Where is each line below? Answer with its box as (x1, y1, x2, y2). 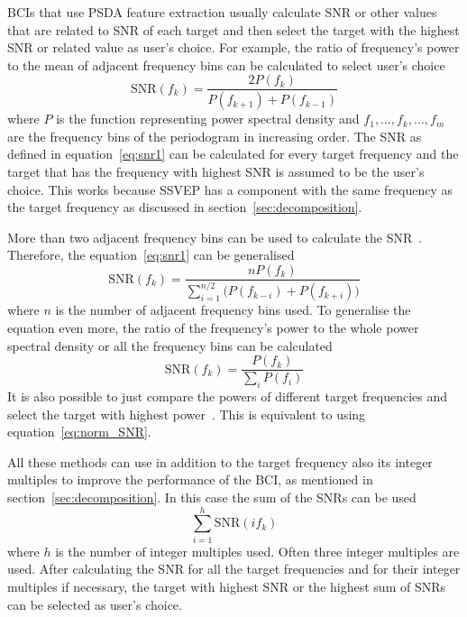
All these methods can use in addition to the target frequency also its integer (7, 452, 433, 471)
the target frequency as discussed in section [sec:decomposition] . (7, 198, 362, 216)
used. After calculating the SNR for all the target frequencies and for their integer (7, 559, 461, 578)
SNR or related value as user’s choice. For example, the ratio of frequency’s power (7, 38, 460, 57)
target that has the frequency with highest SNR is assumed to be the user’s (7, 162, 425, 181)
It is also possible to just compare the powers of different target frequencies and (7, 387, 447, 406)
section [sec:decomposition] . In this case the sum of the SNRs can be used (7, 488, 417, 507)
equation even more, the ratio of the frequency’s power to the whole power (7, 318, 419, 337)
